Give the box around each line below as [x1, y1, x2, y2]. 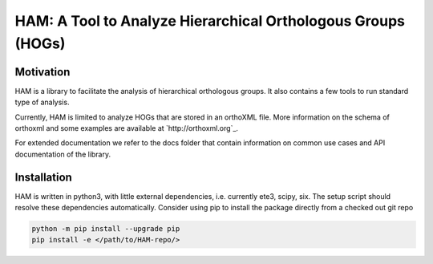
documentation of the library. [14, 149, 111, 159]
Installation [14, 170, 72, 184]
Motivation [14, 65, 71, 79]
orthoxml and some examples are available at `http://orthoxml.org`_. [14, 124, 239, 133]
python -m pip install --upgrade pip [31, 225, 180, 234]
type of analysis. [14, 97, 70, 108]
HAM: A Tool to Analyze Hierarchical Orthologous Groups [14, 12, 405, 30]
